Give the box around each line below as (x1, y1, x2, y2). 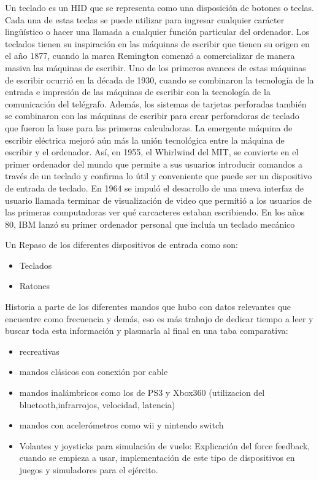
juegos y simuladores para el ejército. (19, 463, 158, 476)
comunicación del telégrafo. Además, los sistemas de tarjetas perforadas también (5, 97, 307, 110)
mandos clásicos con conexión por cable (19, 365, 168, 378)
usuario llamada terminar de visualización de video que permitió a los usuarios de (5, 193, 312, 206)
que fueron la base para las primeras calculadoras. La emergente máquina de (5, 121, 293, 134)
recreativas (19, 344, 60, 357)
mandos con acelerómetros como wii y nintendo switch (19, 419, 224, 432)
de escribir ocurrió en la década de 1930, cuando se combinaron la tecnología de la (5, 73, 314, 86)
